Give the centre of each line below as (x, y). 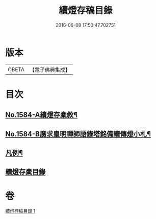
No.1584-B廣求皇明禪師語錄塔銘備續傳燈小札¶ (78, 134)
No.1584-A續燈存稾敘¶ (42, 115)
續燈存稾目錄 (25, 172)
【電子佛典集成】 (50, 70)
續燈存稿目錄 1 (20, 211)
